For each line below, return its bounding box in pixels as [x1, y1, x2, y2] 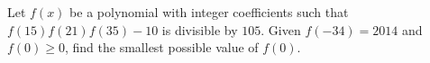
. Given [261, 20, 301, 39]
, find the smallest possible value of [65, 38, 259, 57]
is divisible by [161, 20, 238, 39]
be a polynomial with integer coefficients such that [69, 3, 349, 21]
